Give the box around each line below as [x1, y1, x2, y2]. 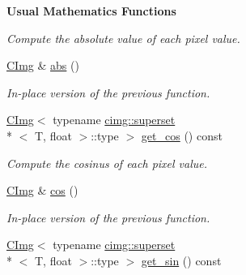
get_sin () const [141, 251, 222, 269]
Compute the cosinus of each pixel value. [6, 154, 208, 171]
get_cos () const [141, 127, 223, 144]
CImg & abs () [6, 57, 79, 74]
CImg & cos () [6, 182, 78, 199]
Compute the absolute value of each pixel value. [6, 29, 240, 46]
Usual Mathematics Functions [6, 2, 176, 19]
